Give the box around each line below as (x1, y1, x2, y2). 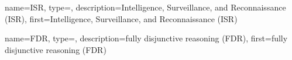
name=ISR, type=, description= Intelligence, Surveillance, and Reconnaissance (5, 1, 286, 13)
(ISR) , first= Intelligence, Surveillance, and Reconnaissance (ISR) (5, 12, 238, 24)
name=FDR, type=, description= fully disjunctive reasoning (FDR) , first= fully (5, 32, 288, 44)
